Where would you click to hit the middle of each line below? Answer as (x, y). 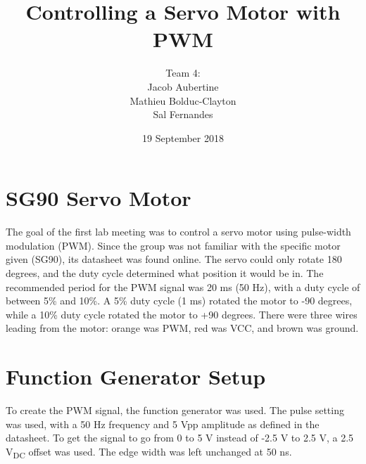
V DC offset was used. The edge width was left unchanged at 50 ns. (149, 452)
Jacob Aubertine (183, 86)
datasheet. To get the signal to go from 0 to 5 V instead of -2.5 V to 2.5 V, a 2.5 (180, 438)
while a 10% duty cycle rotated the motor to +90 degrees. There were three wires (182, 314)
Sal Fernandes (183, 114)
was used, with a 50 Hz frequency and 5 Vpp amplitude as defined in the (163, 424)
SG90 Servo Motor (99, 198)
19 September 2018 (183, 137)
